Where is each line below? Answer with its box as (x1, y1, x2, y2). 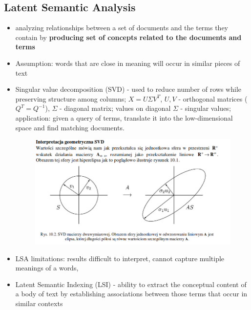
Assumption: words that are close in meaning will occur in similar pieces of (15, 58, 240, 68)
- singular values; (180, 103, 231, 113)
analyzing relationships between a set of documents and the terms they (15, 22, 229, 33)
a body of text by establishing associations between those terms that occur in (15, 289, 248, 299)
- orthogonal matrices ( (178, 93, 248, 103)
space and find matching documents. (15, 122, 125, 132)
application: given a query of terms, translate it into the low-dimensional (15, 112, 233, 123)
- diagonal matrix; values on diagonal (60, 103, 171, 113)
